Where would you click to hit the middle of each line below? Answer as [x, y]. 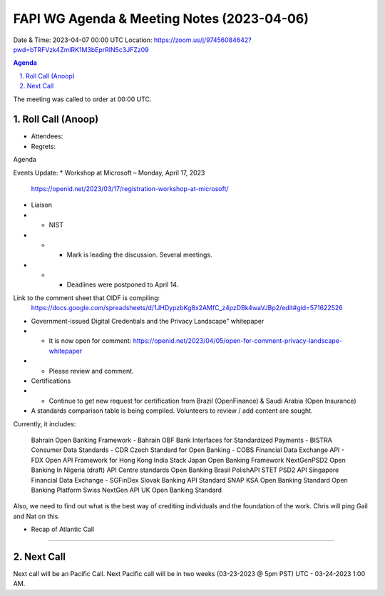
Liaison [42, 205]
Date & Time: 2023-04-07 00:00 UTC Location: [83, 40]
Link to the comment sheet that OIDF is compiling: [87, 298]
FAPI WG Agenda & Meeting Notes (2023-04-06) [161, 19]
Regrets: [43, 146]
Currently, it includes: [45, 423]
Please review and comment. [92, 371]
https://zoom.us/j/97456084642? [203, 40]
